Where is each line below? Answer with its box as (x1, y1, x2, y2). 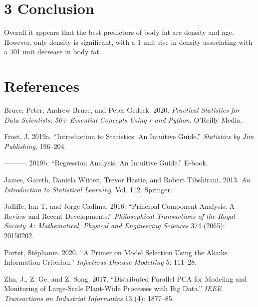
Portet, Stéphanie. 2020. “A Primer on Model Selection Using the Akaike (4, 247, 228, 257)
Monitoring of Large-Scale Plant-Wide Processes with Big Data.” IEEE (4, 283, 222, 294)
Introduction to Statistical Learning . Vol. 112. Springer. (4, 184, 172, 194)
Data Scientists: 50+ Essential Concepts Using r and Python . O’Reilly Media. (4, 114, 243, 125)
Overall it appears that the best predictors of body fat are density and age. (4, 27, 234, 37)
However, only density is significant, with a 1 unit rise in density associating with (4, 36, 253, 47)
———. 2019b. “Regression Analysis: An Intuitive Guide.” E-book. (4, 157, 208, 168)
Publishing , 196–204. (4, 141, 66, 151)
